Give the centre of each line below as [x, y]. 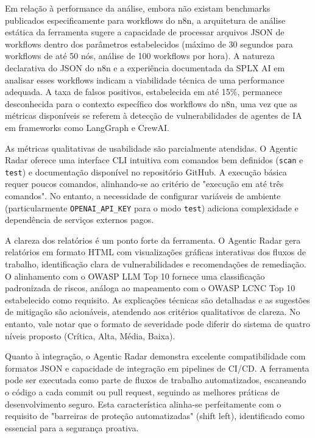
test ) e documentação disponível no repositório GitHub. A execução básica [146, 171]
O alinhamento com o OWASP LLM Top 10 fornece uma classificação [135, 276]
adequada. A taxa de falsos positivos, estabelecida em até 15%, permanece [143, 92]
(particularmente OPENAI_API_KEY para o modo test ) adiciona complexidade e [152, 207]
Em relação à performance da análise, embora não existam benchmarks [138, 8]
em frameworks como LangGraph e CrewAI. [87, 127]
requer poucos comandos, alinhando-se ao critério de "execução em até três [144, 184]
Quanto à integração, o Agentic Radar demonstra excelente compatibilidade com [155, 356]
